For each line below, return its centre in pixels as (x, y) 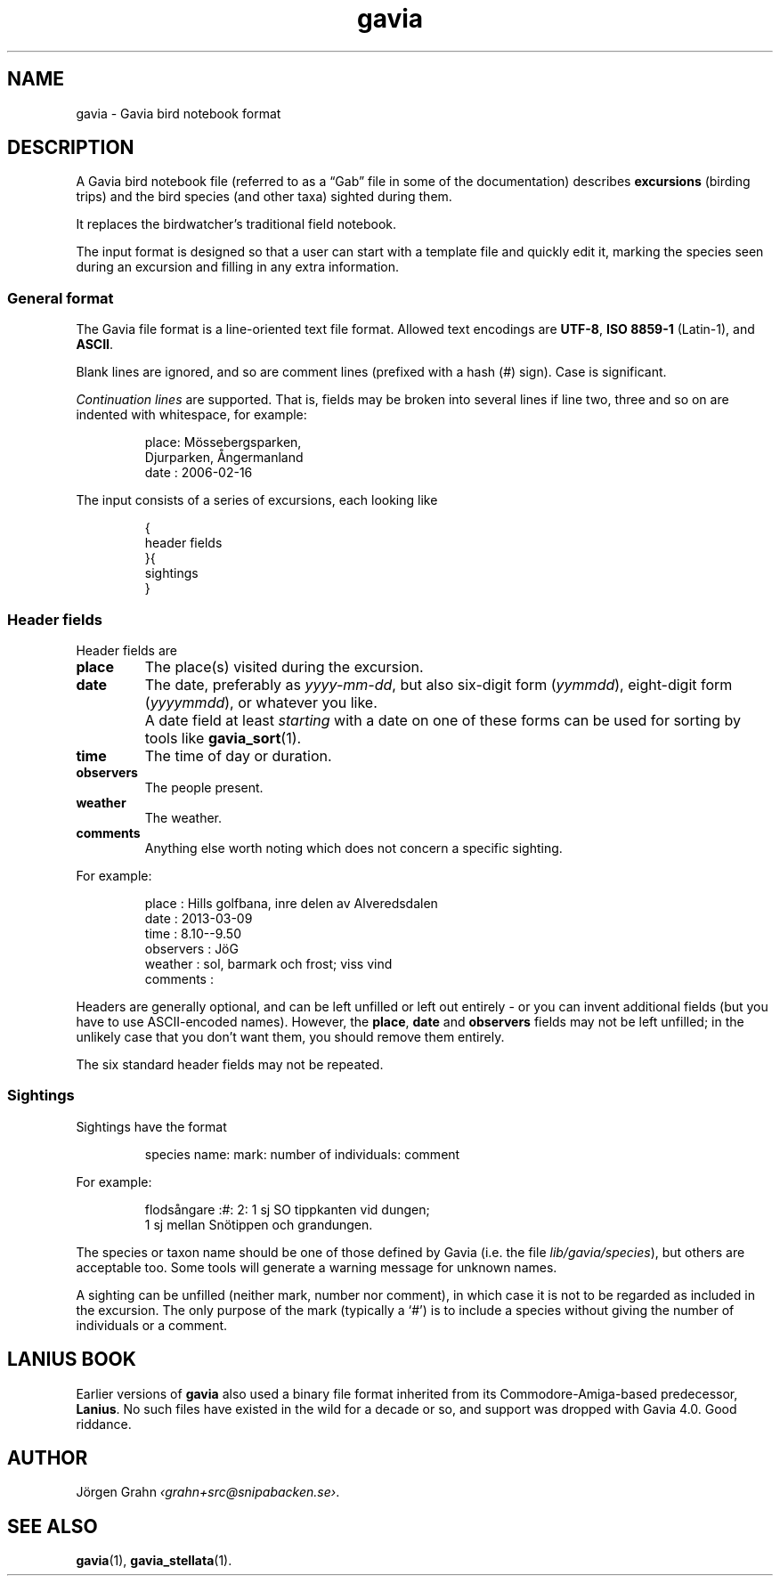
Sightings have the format (151, 1126)
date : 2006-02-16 (199, 473)
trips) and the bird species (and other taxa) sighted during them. (264, 197)
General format (61, 298)
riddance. (104, 1424)
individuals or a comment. (152, 1325)
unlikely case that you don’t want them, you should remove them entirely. (290, 1036)
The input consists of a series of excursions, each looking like (257, 500)
